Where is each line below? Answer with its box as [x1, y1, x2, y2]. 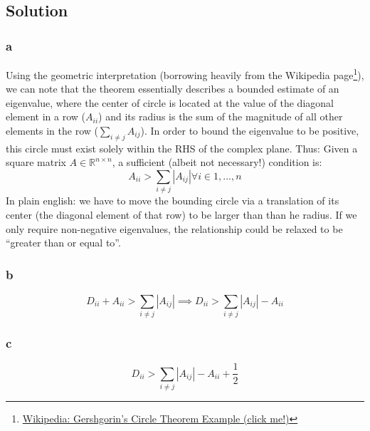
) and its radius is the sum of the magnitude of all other [98, 109, 343, 124]
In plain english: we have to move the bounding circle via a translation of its [6, 193, 339, 208]
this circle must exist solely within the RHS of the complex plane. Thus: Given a [6, 140, 358, 155]
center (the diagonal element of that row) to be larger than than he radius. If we [6, 207, 357, 222]
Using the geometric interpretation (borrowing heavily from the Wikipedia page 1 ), [6, 66, 364, 82]
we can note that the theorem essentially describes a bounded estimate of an [6, 81, 339, 96]
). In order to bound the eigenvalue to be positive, [140, 123, 359, 138]
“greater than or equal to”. [6, 235, 121, 250]
